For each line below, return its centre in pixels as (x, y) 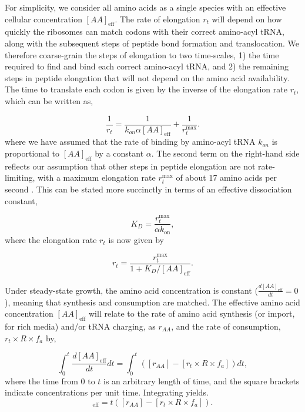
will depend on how (247, 19)
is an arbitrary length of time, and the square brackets (202, 381)
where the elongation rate (51, 239)
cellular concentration (43, 19)
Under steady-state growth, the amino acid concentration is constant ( (131, 290)
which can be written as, (49, 100)
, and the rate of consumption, (226, 326)
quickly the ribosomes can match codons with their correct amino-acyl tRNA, (145, 31)
